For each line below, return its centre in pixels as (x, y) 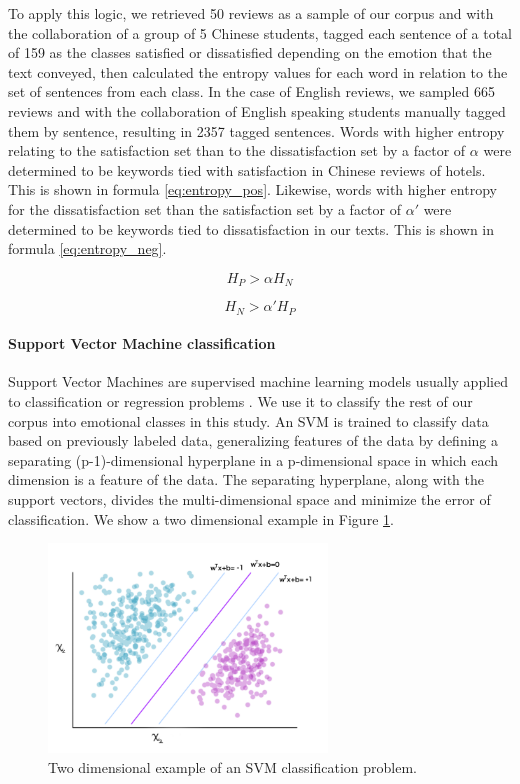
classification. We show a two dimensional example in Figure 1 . (201, 518)
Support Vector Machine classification (142, 343)
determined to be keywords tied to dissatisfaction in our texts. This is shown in (251, 228)
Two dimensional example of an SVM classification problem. (232, 766)
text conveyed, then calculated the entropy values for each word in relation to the (258, 71)
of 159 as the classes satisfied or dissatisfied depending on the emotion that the (250, 52)
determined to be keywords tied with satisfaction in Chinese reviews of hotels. (247, 169)
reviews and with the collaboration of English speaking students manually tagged (257, 110)
